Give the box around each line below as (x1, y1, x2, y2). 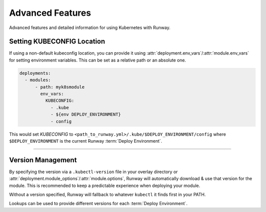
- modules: (25, 77, 51, 83)
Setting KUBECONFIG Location (9, 37, 105, 46)
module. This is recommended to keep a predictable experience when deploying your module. (9, 182, 200, 188)
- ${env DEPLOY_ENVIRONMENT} (50, 112, 121, 118)
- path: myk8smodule (35, 84, 85, 90)
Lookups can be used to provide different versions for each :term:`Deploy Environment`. (9, 201, 188, 207)
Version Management (9, 155, 77, 164)
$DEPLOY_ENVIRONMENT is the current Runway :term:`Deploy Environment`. (9, 138, 163, 144)
